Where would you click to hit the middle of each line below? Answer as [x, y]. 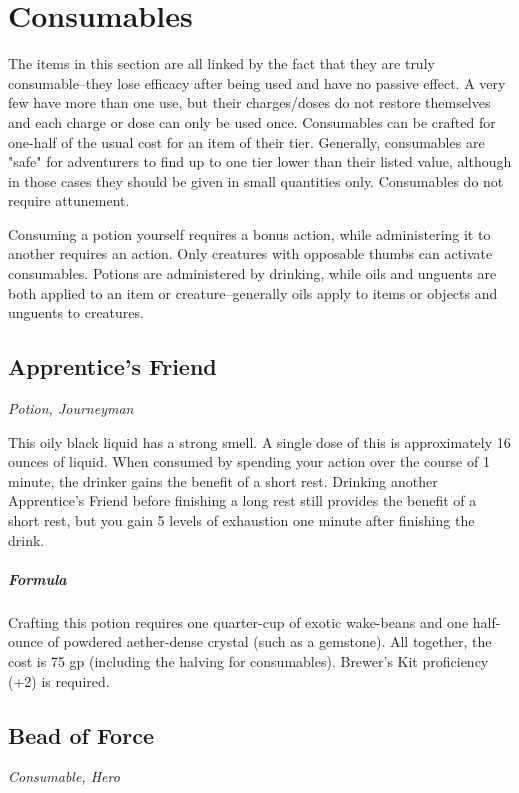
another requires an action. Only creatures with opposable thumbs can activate [250, 253]
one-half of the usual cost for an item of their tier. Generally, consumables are [246, 141]
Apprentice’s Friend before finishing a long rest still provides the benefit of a [242, 500]
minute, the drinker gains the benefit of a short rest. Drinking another [223, 480]
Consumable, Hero [64, 776]
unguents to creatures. [76, 312]
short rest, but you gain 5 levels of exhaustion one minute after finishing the [241, 520]
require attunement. [69, 200]
